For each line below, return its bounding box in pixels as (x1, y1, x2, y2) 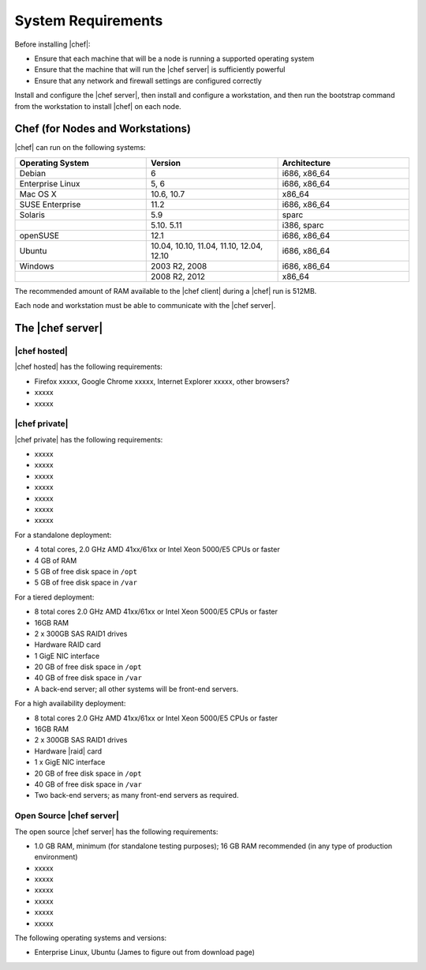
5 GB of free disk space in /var (34, 577, 138, 588)
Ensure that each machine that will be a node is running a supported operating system (34, 54, 315, 63)
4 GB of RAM (34, 555, 77, 565)
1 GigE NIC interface (34, 651, 100, 660)
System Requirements (14, 12, 163, 29)
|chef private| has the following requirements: (14, 434, 163, 444)
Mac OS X (19, 188, 57, 199)
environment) (34, 852, 78, 862)
